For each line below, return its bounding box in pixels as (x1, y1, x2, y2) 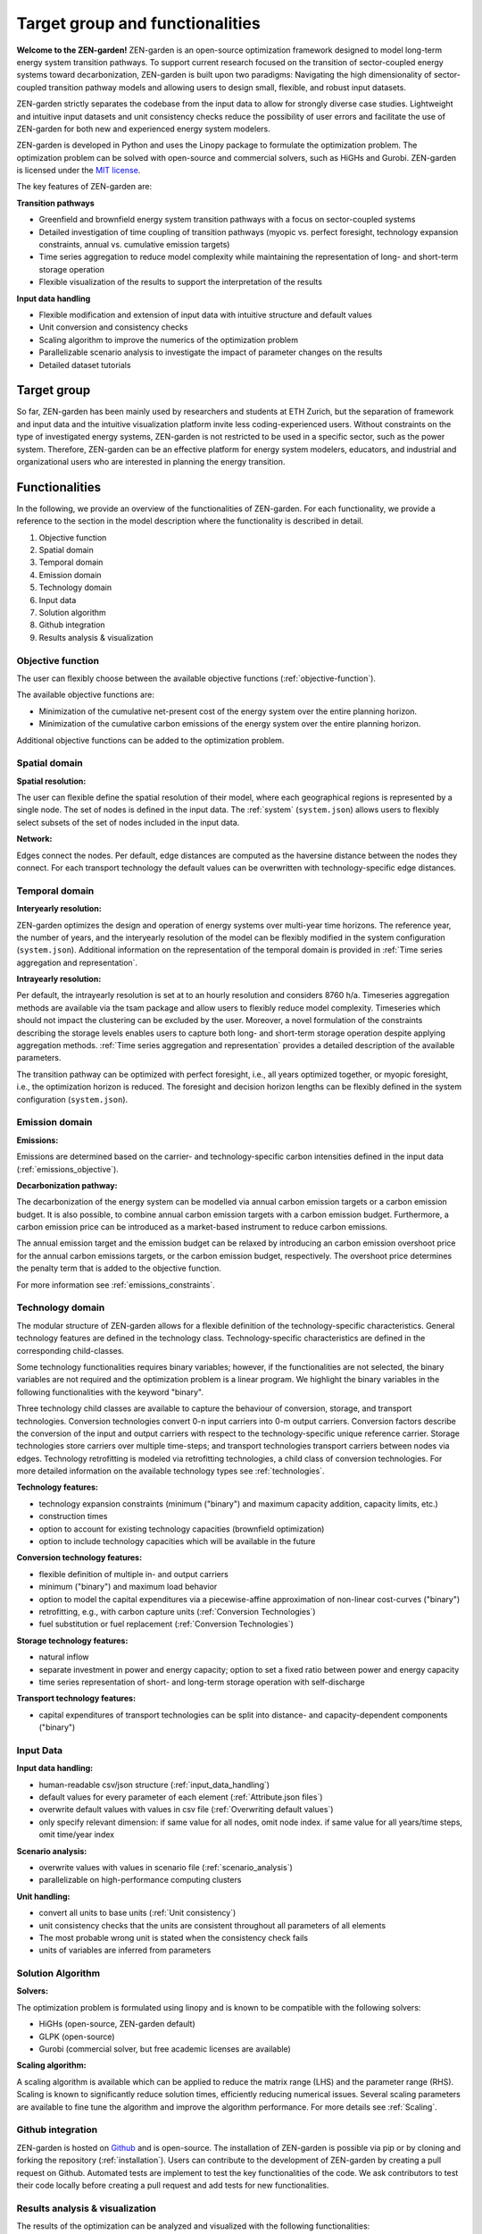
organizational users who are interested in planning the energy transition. (16, 457, 286, 466)
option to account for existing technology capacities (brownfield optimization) (38, 1524, 325, 1534)
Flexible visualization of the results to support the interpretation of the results (38, 277, 323, 288)
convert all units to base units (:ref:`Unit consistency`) (38, 1908, 237, 1919)
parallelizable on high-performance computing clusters (38, 1875, 242, 1885)
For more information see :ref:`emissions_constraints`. (16, 1279, 215, 1290)
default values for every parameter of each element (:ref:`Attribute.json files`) (38, 1792, 323, 1802)
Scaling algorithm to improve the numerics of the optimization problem (38, 334, 299, 345)
